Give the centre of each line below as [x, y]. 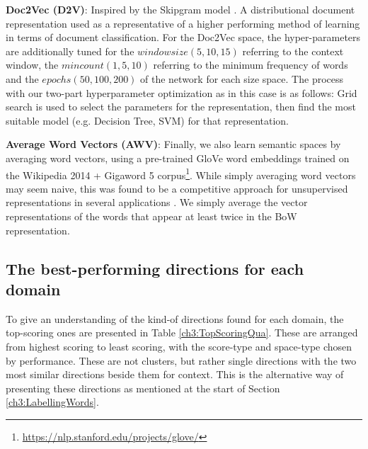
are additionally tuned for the [70, 51]
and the [22, 78]
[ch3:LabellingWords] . [52, 402]
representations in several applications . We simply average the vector [157, 202]
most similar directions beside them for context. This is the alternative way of [175, 374]
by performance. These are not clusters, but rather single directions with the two [181, 360]
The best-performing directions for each [155, 268]
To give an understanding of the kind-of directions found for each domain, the [175, 318]
